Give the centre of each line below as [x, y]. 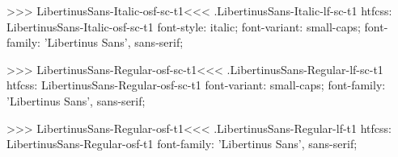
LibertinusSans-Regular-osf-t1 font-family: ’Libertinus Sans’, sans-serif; [182, 144]
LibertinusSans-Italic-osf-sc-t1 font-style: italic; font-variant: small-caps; [184, 26]
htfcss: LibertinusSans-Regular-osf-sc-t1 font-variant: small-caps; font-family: [196, 85]
